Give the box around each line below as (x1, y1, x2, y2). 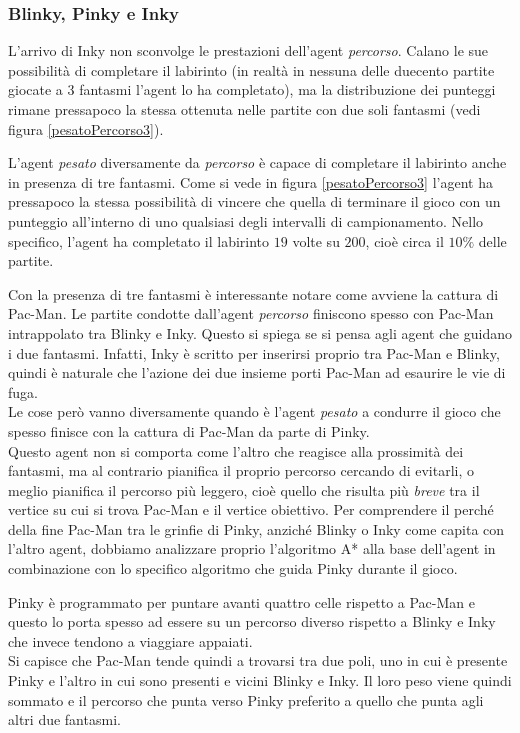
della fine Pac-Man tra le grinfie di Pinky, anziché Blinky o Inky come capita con (8, 518, 505, 539)
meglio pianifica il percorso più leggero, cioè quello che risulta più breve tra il (8, 479, 480, 500)
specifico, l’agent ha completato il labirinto (8, 230, 270, 251)
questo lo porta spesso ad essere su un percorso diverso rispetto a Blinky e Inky (8, 611, 496, 632)
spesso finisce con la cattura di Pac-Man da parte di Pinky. (8, 420, 370, 441)
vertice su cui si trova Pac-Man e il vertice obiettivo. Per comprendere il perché (8, 499, 494, 520)
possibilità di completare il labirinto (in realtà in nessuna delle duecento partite (8, 59, 495, 80)
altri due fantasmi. (8, 709, 121, 730)
